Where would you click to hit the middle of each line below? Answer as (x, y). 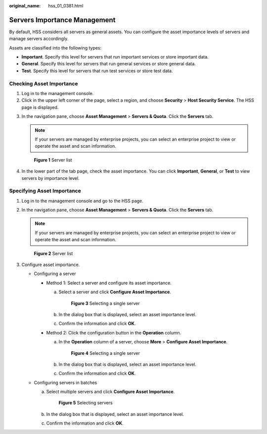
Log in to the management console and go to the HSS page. (82, 201)
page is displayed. (40, 107)
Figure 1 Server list (53, 160)
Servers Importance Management (62, 20)
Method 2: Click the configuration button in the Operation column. (114, 332)
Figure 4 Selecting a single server (106, 353)
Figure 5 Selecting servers (86, 403)
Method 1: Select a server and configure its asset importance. (109, 283)
